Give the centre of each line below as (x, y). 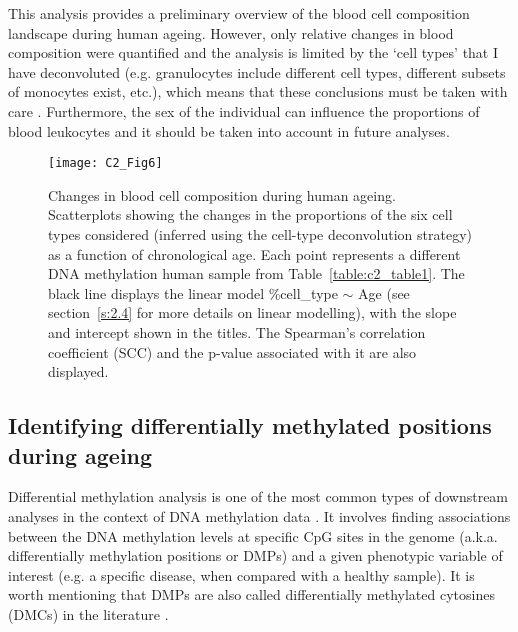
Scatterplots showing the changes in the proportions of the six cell (250, 214)
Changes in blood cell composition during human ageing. (222, 194)
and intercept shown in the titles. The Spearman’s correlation (237, 331)
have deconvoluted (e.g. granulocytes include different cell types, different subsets (257, 71)
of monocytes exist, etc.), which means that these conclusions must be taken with (258, 91)
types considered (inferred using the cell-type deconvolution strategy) (260, 234)
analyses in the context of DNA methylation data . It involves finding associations (259, 515)
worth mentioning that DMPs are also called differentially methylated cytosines (251, 594)
